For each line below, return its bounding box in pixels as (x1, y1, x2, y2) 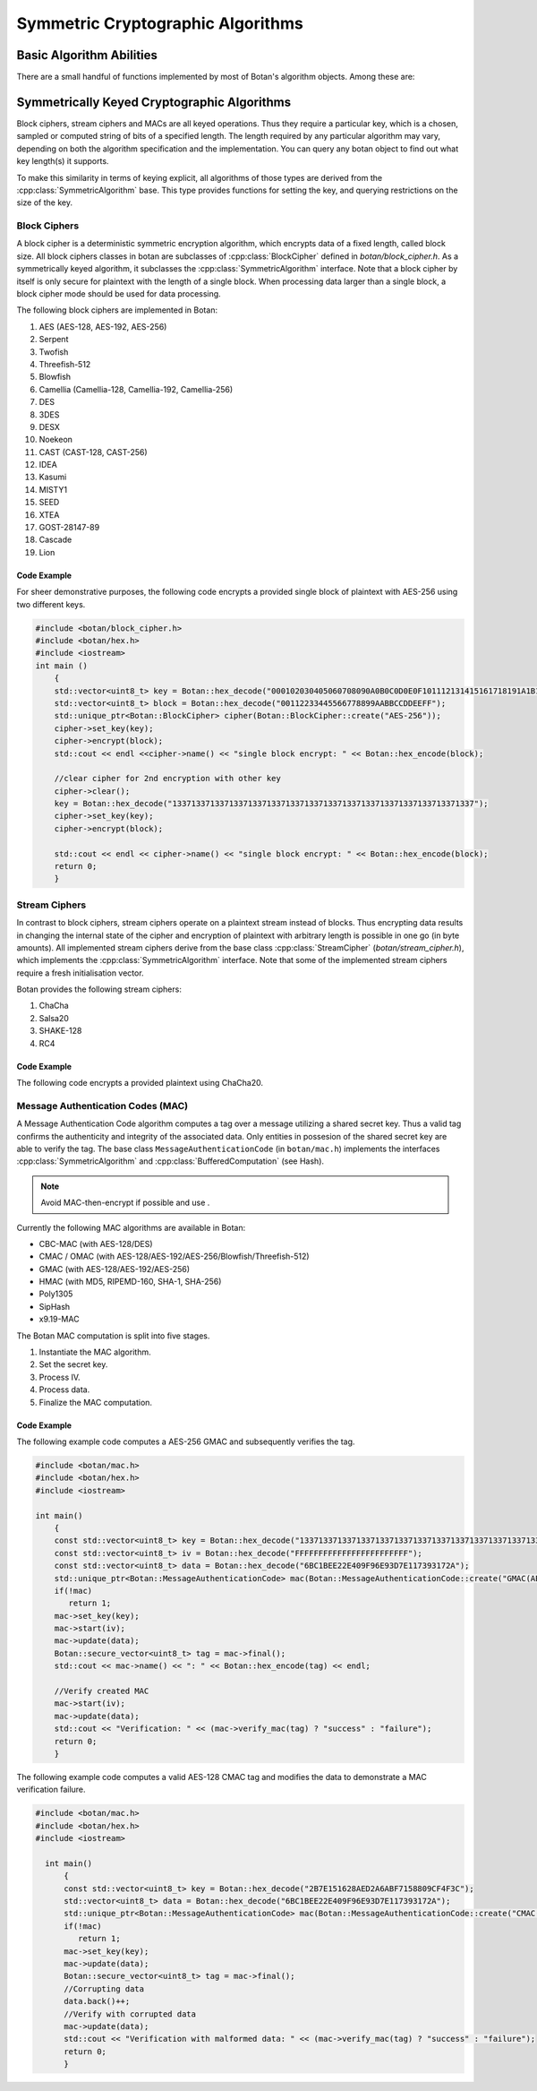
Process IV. (38, 1372, 81, 1382)
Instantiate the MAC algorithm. (38, 1347, 151, 1357)
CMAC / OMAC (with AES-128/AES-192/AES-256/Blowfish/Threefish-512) (38, 1251, 310, 1262)
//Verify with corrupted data (64, 2009, 197, 2019)
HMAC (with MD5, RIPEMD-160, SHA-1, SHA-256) (38, 1277, 222, 1287)
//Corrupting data (64, 1983, 145, 1993)
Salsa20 (38, 1012, 69, 1023)
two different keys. (16, 598, 86, 609)
